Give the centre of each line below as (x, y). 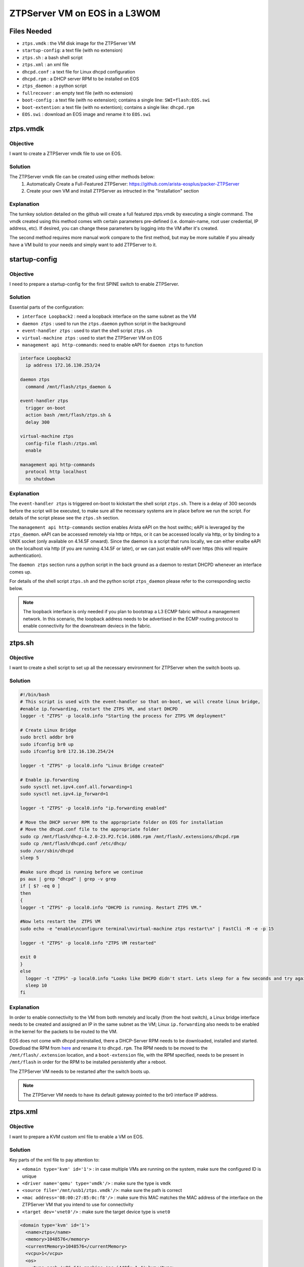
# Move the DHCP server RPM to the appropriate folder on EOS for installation (122, 822)
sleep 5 (29, 858)
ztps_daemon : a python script (54, 86)
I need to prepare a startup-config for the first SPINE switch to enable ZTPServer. (94, 284)
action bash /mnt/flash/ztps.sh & (68, 415)
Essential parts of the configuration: (47, 307)
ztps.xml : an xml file (45, 65)
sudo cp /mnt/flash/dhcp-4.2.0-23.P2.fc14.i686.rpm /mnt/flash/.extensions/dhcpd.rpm (129, 836)
